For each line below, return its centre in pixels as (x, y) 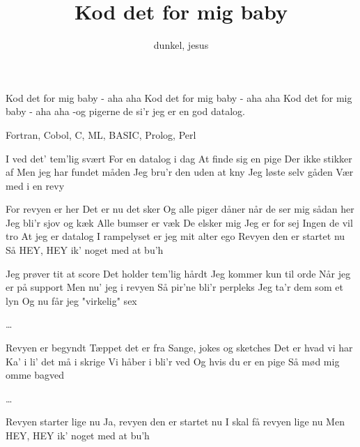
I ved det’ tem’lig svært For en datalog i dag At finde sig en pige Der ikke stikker (179, 158)
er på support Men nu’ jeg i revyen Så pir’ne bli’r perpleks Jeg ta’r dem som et (174, 287)
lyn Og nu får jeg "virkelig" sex (71, 300)
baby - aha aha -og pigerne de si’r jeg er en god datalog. (125, 111)
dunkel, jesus (181, 45)
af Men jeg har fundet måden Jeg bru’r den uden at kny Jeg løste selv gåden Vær (180, 172)
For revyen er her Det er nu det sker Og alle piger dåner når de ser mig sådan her (180, 209)
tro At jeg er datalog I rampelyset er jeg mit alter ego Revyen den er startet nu (175, 236)
